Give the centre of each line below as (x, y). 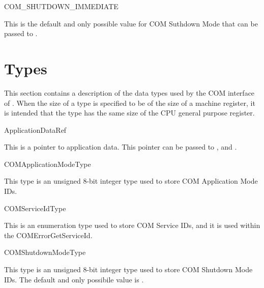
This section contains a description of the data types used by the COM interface (129, 92)
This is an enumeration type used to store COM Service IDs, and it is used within (132, 225)
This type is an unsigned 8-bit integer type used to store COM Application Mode (131, 181)
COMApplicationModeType (48, 164)
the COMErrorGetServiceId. (48, 235)
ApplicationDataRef (35, 129)
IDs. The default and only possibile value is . (74, 279)
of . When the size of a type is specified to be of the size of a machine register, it (130, 103)
